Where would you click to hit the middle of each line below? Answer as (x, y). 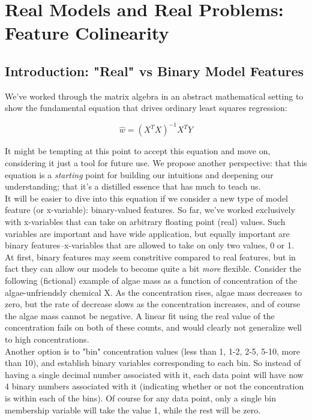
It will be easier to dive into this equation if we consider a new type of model (146, 198)
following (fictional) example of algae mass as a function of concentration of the (151, 280)
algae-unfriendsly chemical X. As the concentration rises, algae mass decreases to (154, 292)
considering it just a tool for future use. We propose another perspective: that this (156, 163)
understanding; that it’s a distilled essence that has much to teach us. (133, 186)
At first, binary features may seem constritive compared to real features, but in (150, 256)
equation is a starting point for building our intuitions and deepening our (139, 174)
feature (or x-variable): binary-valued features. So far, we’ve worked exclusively (150, 210)
